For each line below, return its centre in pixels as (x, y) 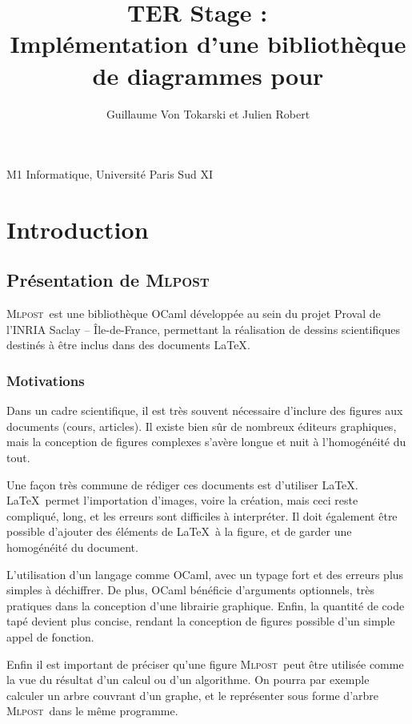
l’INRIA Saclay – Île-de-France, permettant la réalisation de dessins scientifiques (204, 329)
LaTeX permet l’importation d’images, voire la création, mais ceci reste (182, 500)
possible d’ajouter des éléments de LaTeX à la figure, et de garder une (179, 531)
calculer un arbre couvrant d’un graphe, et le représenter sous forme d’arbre (193, 695)
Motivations (46, 380)
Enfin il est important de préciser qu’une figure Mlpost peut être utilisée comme (205, 664)
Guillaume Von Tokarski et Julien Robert (208, 113)
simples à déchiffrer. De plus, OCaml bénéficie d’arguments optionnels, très (191, 590)
